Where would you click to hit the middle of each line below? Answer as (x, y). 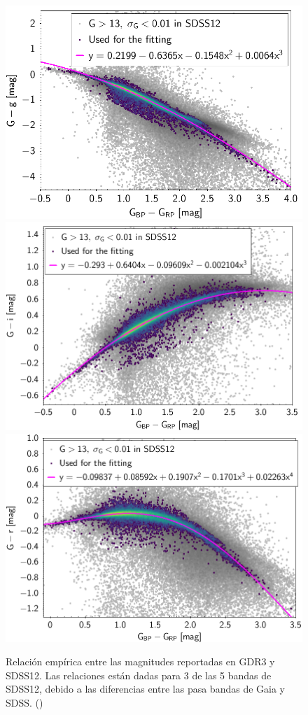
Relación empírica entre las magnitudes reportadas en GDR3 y (140, 661)
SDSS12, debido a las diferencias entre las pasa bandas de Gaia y (145, 689)
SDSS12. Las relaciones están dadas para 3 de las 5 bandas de (139, 675)
